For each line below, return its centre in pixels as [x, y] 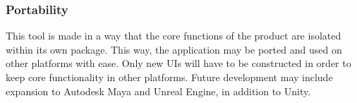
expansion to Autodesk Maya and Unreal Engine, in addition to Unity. [158, 91]
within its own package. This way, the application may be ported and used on [174, 49]
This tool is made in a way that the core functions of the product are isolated [174, 36]
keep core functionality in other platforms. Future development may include [169, 77]
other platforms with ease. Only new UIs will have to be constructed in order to [178, 63]
